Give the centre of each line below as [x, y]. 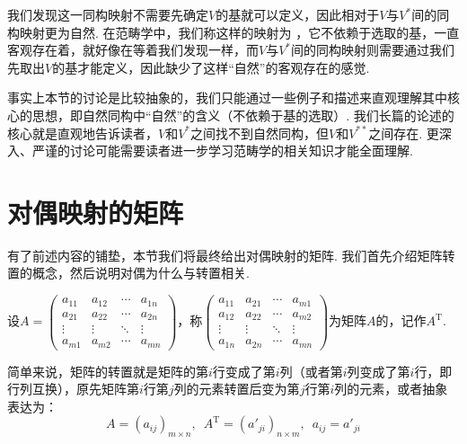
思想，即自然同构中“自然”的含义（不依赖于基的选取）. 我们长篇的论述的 [243, 115]
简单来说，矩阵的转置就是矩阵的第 [108, 371]
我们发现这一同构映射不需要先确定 [108, 14]
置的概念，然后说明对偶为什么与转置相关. [128, 273]
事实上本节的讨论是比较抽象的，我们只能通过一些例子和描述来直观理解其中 [227, 98]
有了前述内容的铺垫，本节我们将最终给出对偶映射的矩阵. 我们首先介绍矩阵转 [231, 255]
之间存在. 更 [404, 133]
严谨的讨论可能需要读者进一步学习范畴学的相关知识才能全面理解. [222, 151]
